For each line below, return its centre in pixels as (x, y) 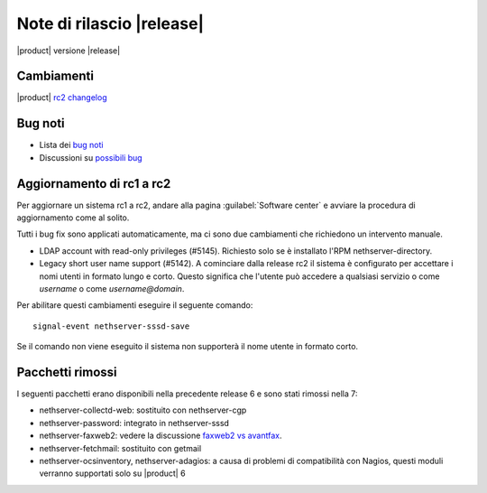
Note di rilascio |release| (110, 23)
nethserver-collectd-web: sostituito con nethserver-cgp (143, 410)
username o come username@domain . (112, 288)
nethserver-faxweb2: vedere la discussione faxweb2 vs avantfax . (161, 436)
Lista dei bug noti (71, 145)
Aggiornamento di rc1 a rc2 (94, 184)
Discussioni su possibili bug (91, 157)
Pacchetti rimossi (67, 372)
